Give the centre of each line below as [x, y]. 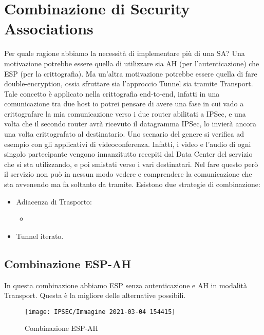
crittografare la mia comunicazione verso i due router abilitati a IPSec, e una [125, 113]
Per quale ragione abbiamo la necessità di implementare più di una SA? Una [125, 53]
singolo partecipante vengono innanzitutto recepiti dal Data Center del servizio [128, 154]
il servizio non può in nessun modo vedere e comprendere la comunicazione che [128, 174]
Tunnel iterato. [40, 236]
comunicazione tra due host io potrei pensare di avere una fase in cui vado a [124, 104]
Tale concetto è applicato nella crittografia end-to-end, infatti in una [112, 93]
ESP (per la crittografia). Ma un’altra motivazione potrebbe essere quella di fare [131, 73]
